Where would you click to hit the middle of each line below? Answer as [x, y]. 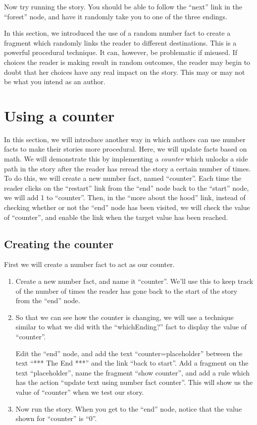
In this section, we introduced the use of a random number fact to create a [117, 33]
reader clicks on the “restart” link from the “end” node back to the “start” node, [127, 187]
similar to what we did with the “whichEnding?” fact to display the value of [131, 327]
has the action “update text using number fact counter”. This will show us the [134, 382]
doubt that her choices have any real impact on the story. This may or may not [125, 72]
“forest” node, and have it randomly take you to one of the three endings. [116, 16]
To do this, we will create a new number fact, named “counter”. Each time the [123, 178]
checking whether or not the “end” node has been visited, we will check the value [127, 207]
